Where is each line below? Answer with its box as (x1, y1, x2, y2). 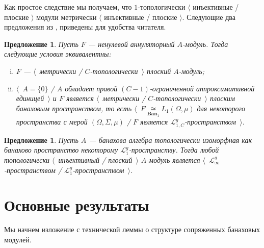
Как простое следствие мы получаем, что (4, 2, 132, 12)
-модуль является (146, 154, 200, 165)
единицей (16, 93, 44, 104)
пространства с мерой (16, 116, 88, 127)
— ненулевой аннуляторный (88, 38, 175, 49)
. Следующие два (182, 11, 235, 22)
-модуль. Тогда (182, 38, 228, 49)
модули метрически (36, 11, 97, 22)
